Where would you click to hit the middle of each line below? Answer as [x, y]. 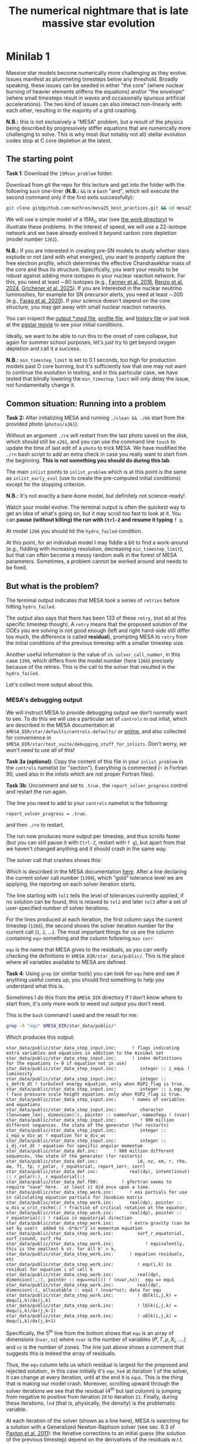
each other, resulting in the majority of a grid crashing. [72, 110]
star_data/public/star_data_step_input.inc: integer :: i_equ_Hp [98, 1089]
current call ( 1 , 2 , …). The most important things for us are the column [90, 932]
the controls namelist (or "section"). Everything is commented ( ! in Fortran [97, 768]
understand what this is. [35, 986]
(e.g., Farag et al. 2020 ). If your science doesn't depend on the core [88, 301]
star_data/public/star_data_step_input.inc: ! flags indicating [93, 1048]
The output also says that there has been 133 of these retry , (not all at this [96, 618]
